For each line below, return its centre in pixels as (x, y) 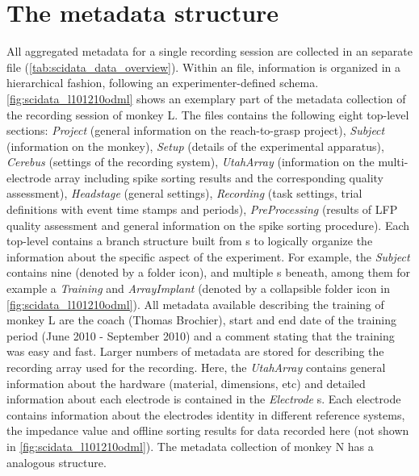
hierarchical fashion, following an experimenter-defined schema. (163, 83)
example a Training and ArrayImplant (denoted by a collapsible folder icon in (198, 288)
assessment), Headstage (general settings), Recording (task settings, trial (184, 193)
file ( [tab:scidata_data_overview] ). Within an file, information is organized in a (204, 67)
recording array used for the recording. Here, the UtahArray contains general (196, 367)
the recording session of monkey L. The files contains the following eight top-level (208, 114)
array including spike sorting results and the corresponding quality (219, 177)
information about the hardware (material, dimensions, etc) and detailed (186, 383)
